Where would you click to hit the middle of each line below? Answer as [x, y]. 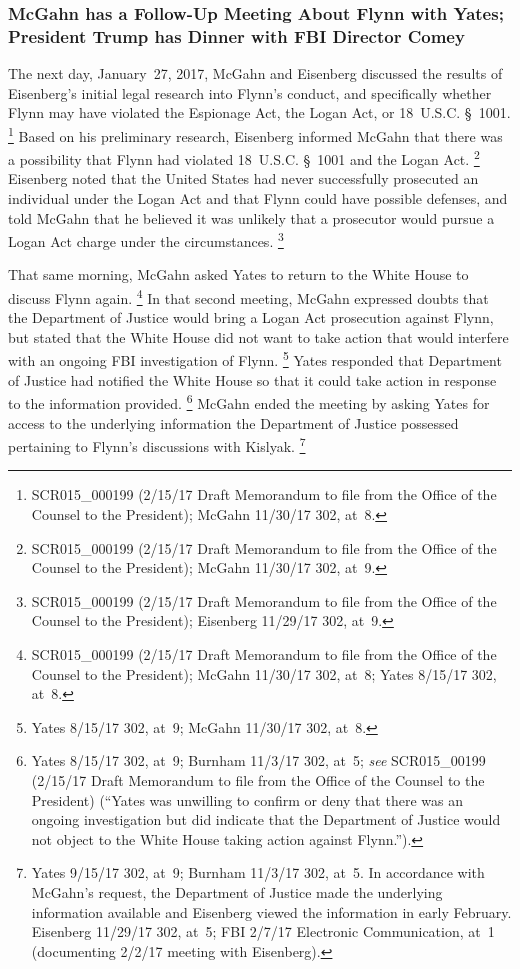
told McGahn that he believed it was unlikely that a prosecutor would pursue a [251, 217]
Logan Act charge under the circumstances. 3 [146, 239]
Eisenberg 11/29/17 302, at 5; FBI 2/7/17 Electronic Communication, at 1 [263, 931]
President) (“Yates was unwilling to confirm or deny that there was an [247, 799]
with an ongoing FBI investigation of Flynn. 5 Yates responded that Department [255, 359]
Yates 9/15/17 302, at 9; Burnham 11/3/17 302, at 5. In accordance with [258, 872]
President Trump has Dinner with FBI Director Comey [236, 35]
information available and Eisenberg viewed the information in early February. [271, 911]
